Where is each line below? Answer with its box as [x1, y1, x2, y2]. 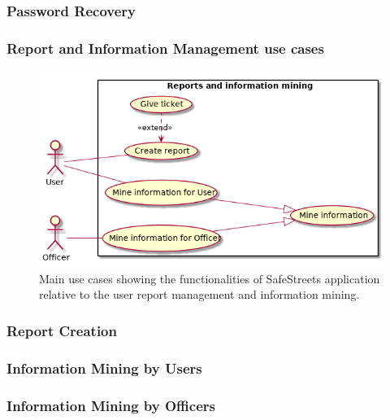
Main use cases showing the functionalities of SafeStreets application [39, 269, 380, 287]
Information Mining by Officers [6, 395, 215, 415]
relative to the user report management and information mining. [39, 286, 360, 303]
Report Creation [6, 320, 117, 340]
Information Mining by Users [6, 357, 202, 378]
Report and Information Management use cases [6, 37, 324, 58]
